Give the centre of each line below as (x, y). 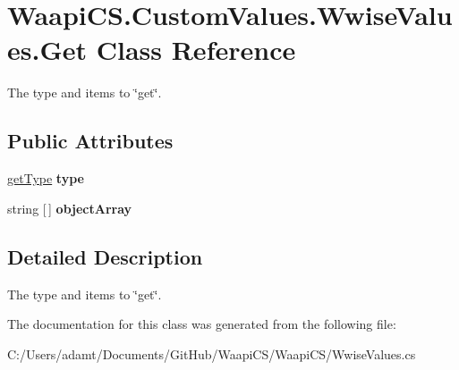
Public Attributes (90, 141)
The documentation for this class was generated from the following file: (202, 324)
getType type (46, 178)
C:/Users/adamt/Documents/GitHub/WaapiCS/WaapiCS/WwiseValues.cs (212, 353)
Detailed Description (105, 256)
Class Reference (196, 50)
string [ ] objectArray (70, 208)
